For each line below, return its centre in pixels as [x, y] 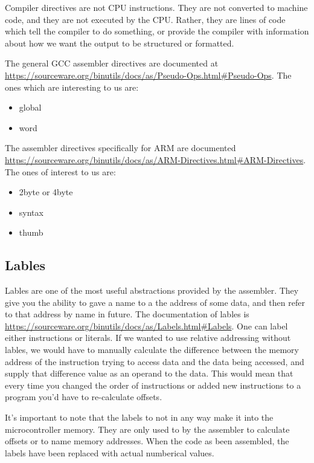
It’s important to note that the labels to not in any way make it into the [139, 417]
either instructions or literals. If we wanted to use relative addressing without [148, 338]
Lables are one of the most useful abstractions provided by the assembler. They [152, 290]
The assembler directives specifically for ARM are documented [120, 148]
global [30, 107]
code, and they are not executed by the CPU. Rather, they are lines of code [145, 19]
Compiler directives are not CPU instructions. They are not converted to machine [156, 7]
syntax [31, 212]
